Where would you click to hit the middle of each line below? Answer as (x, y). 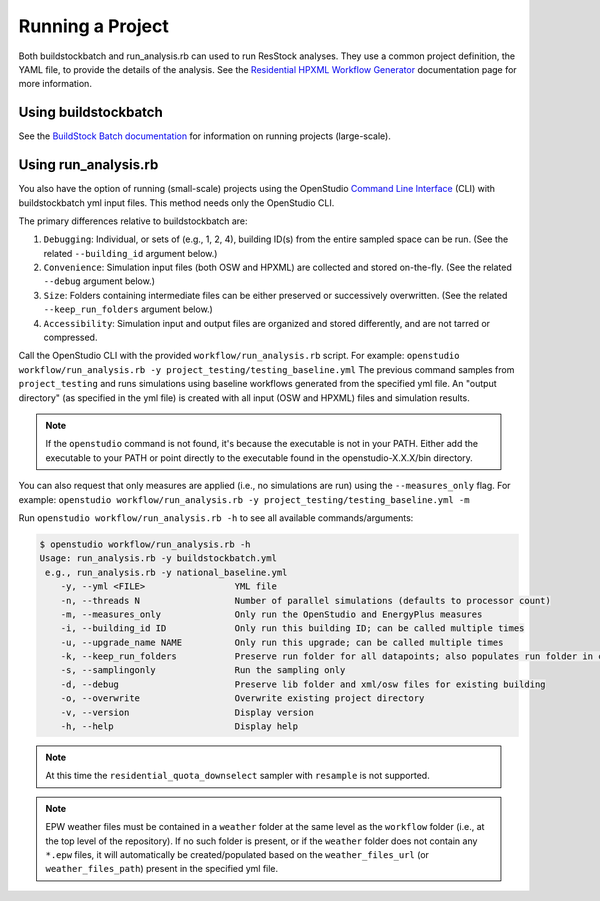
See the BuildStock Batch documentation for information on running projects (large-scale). (205, 136)
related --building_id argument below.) (130, 253)
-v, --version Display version (187, 712)
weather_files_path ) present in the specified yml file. (162, 869)
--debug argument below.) (99, 281)
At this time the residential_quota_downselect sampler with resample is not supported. (237, 776)
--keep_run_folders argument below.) (128, 309)
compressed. (70, 337)
